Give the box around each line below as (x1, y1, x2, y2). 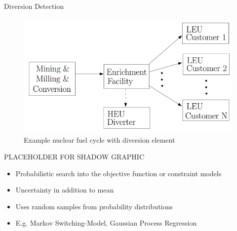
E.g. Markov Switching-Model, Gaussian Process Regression (15, 218, 197, 228)
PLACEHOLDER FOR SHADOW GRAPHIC (4, 152, 145, 161)
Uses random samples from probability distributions (15, 201, 173, 211)
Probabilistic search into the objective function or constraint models (15, 168, 222, 178)
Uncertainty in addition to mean (15, 185, 114, 195)
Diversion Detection (4, 1, 64, 11)
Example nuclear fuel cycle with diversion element (24, 135, 175, 145)
